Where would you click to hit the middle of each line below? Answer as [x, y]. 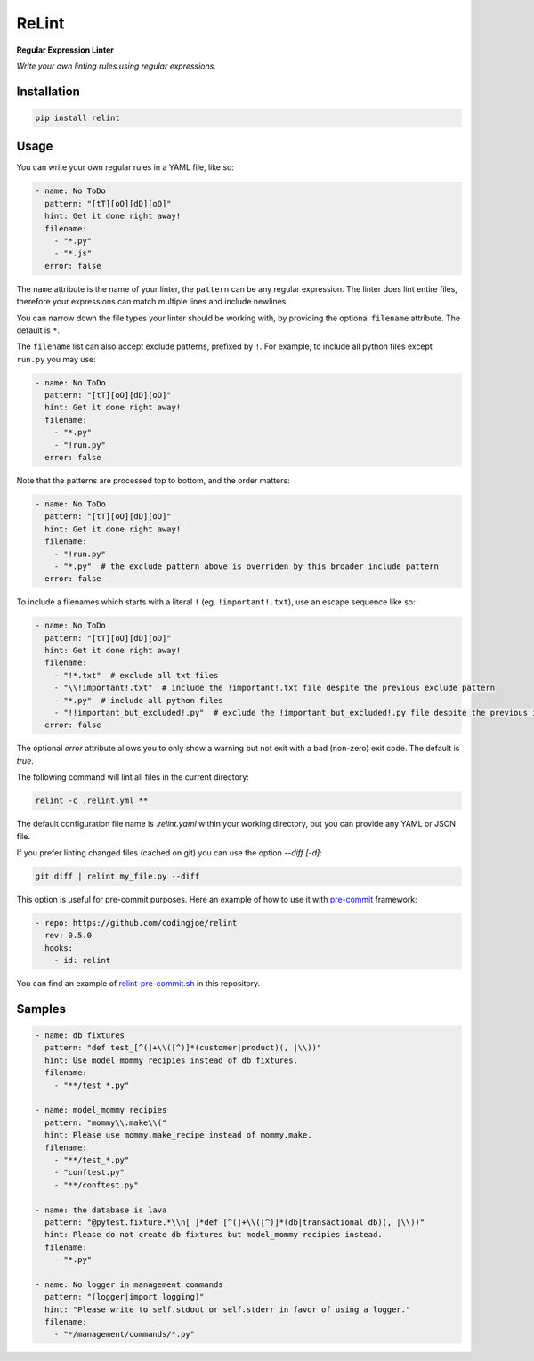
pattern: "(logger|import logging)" [125, 1297]
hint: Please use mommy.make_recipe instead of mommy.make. [178, 1135]
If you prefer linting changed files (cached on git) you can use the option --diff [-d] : [169, 852]
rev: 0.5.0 [69, 936]
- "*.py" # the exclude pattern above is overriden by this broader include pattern [247, 566]
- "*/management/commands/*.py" [125, 1334]
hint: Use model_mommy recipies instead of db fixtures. [171, 1060]
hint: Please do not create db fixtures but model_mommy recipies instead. [214, 1235]
